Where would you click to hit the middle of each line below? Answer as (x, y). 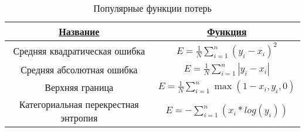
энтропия (79, 118)
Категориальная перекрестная (79, 104)
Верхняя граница (79, 87)
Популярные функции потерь (152, 8)
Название (79, 31)
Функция (227, 31)
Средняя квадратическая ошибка (79, 50)
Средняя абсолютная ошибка (79, 69)
